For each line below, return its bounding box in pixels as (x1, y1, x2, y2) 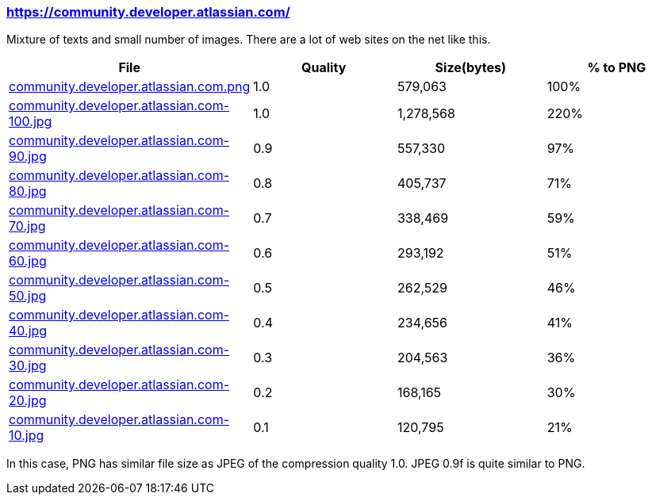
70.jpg (9, 218, 46, 235)
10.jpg (9, 427, 44, 444)
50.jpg (9, 288, 47, 304)
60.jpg (9, 253, 47, 270)
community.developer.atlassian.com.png (9, 78, 251, 95)
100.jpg (9, 113, 52, 130)
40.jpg (9, 323, 48, 339)
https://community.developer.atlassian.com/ (6, 4, 290, 20)
